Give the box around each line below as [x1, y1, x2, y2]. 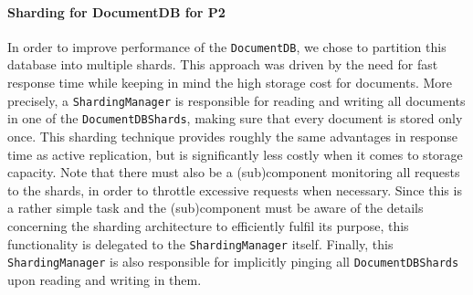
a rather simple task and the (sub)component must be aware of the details [7, 198, 424, 217]
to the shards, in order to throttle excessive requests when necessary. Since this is [7, 180, 462, 199]
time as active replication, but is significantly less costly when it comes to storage [7, 144, 463, 163]
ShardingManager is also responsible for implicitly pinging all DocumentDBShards [7, 252, 459, 271]
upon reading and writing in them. [7, 269, 202, 289]
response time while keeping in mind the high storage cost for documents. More [7, 73, 453, 92]
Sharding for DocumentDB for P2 [7, 2, 226, 21]
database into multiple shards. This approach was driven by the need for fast [7, 55, 438, 74]
